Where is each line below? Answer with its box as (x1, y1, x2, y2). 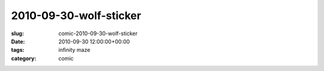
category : (11, 54, 37, 62)
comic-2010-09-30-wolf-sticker (58, 30, 138, 37)
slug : (11, 30, 24, 37)
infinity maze (58, 47, 91, 54)
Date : (11, 38, 25, 45)
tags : (11, 47, 25, 54)
